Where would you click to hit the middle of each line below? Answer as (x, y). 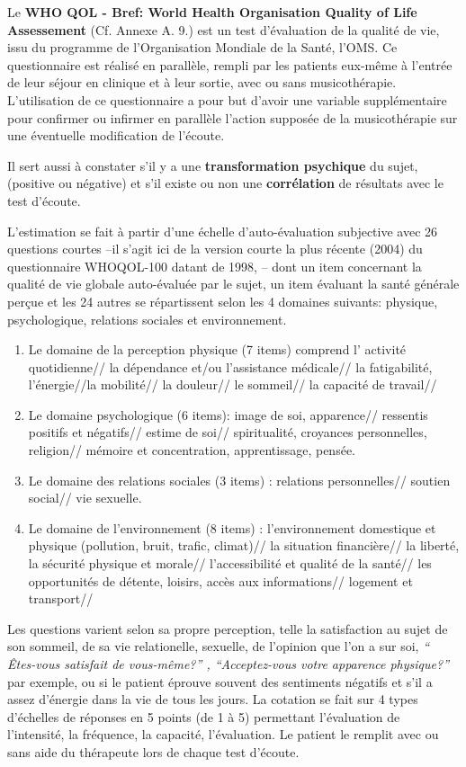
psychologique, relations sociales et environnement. (147, 319)
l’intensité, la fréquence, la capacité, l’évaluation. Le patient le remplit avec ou (223, 734)
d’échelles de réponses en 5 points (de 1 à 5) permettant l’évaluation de (204, 716)
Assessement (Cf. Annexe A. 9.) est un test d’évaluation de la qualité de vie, (224, 29)
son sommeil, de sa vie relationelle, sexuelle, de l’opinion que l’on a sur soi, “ (218, 646)
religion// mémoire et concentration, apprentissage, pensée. (192, 450)
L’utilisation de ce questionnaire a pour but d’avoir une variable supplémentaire (227, 99)
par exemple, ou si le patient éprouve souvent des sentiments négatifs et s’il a (220, 681)
